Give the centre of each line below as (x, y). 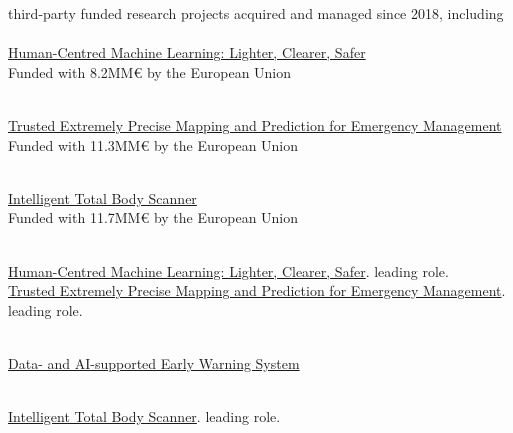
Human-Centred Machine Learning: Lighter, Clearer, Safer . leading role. (228, 270)
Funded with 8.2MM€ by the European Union (150, 71)
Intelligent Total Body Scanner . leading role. (144, 416)
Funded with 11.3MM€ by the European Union (153, 144)
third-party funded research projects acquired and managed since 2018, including (256, 13)
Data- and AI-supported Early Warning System (154, 362)
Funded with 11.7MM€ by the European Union (153, 217)
